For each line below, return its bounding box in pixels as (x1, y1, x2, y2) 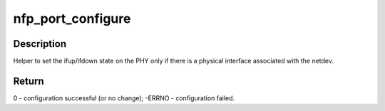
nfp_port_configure (13, 11, 131, 26)
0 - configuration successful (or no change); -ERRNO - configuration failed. (13, 93, 235, 102)
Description (13, 38, 67, 50)
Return (13, 75, 44, 87)
